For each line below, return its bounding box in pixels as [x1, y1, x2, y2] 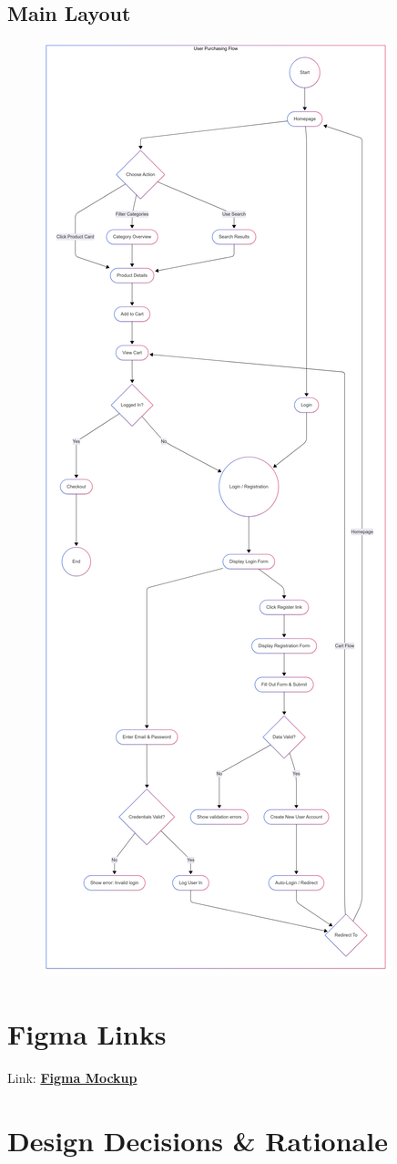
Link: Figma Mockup [7, 1067, 137, 1087]
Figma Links [7, 1015, 167, 1052]
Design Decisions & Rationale [7, 1121, 388, 1159]
